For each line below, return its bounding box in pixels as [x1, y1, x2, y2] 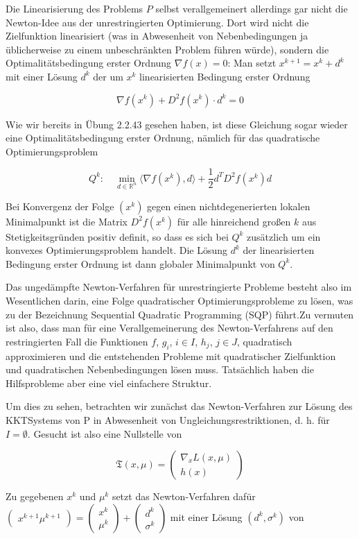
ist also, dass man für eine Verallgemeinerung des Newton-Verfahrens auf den [6, 320, 333, 335]
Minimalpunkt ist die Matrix [6, 214, 128, 228]
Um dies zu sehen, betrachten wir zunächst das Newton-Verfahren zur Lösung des [6, 399, 353, 413]
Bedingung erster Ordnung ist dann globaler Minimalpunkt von [6, 256, 275, 271]
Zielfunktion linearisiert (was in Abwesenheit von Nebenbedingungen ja [6, 28, 308, 43]
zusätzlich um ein [247, 229, 321, 243]
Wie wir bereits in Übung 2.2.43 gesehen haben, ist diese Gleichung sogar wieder [6, 117, 348, 131]
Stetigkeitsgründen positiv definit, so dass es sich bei [6, 229, 229, 243]
